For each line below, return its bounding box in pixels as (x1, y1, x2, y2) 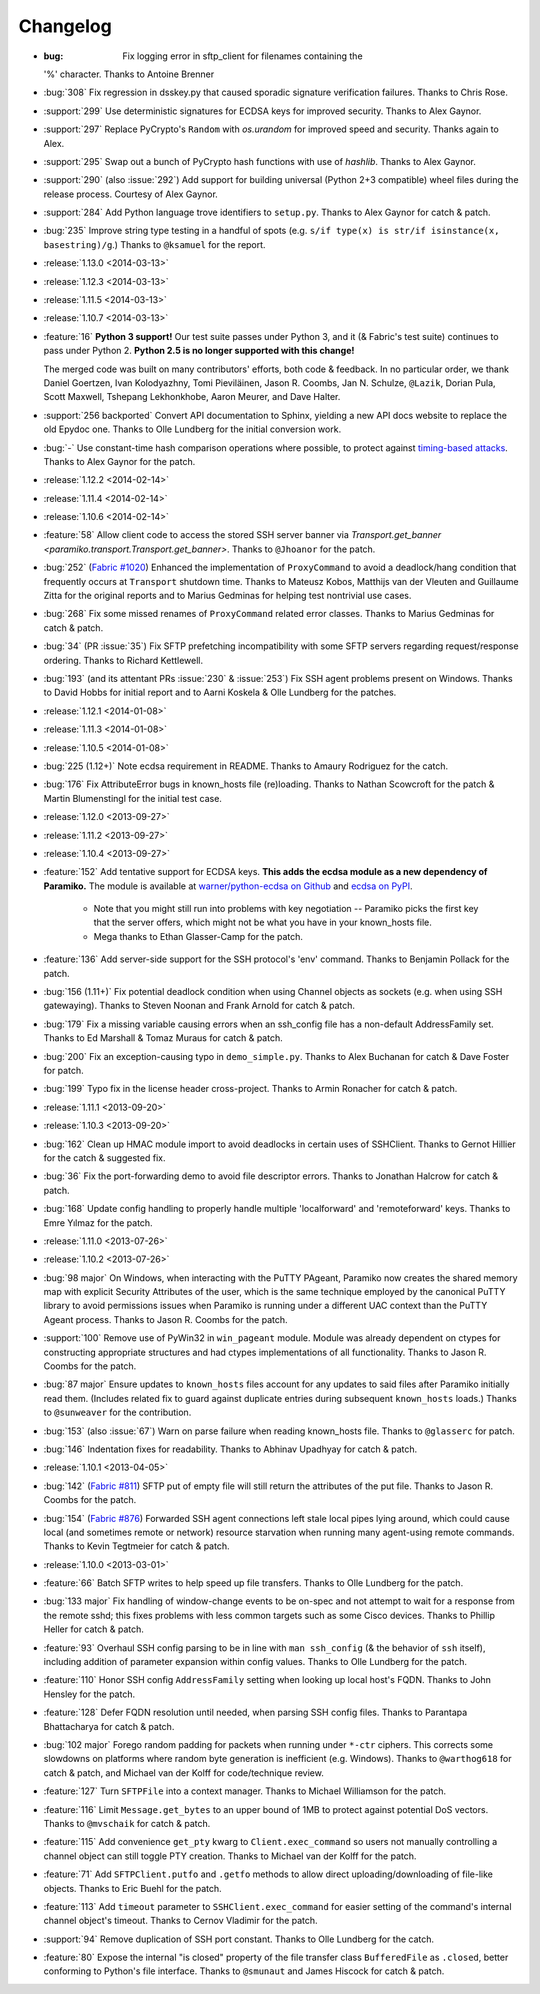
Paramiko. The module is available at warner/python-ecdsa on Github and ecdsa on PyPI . (43, 880, 414, 892)
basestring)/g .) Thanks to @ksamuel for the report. (43, 238, 266, 250)
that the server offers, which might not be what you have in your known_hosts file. (93, 916, 432, 929)
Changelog (18, 15, 112, 37)
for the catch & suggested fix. (43, 1151, 166, 1164)
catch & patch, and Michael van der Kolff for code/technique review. (43, 1766, 324, 1779)
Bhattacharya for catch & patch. (43, 1720, 175, 1732)
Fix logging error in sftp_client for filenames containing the (122, 50, 364, 62)
